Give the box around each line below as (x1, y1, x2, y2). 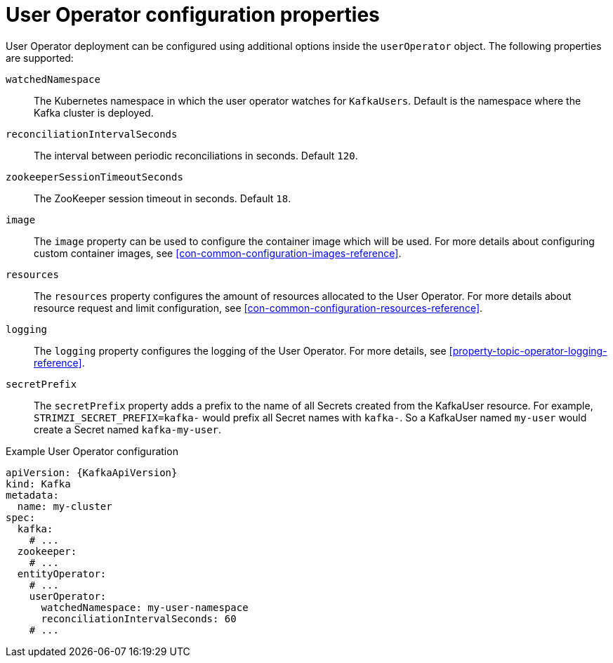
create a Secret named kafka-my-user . (34, 423, 222, 435)
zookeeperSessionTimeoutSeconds (6, 171, 183, 183)
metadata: (6, 489, 59, 501)
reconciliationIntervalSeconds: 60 (41, 612, 237, 624)
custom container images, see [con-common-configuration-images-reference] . (34, 247, 402, 259)
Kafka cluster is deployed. (34, 106, 154, 119)
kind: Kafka (6, 478, 71, 490)
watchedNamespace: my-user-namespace (41, 601, 249, 613)
